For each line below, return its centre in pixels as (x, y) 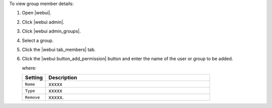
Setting (34, 77)
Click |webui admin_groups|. (51, 31)
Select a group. (38, 40)
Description (63, 77)
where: (29, 68)
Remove (32, 97)
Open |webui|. (37, 13)
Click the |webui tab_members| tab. (59, 49)
